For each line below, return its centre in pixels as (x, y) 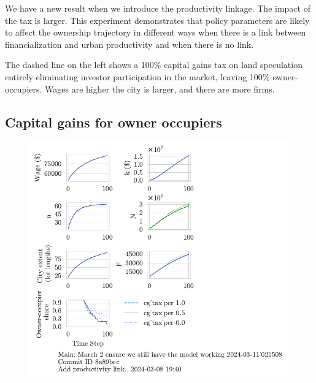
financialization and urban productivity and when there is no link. (129, 44)
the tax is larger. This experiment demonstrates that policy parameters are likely (157, 20)
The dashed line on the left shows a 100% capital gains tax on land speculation (154, 65)
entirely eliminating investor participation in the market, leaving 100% (137, 76)
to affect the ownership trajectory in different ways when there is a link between (156, 32)
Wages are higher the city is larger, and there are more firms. (160, 89)
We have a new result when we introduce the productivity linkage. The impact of (158, 8)
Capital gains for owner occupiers (114, 122)
